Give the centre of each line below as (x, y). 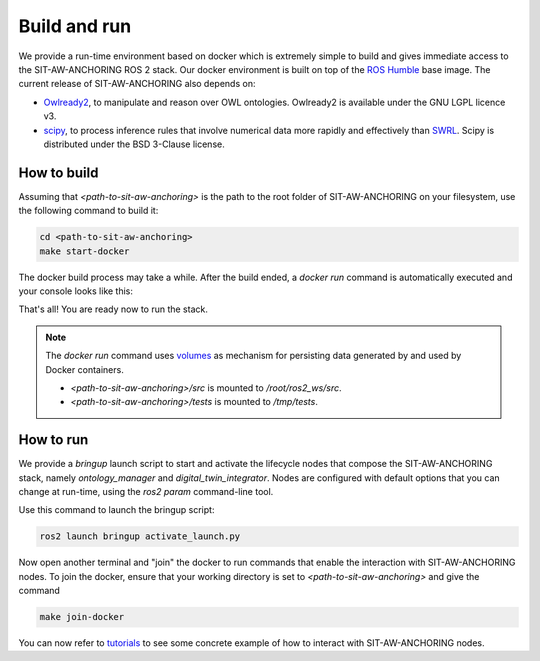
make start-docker (84, 251)
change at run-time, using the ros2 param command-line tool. (146, 491)
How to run (53, 440)
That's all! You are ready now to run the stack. (113, 309)
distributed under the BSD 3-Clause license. (134, 144)
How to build (58, 172)
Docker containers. (84, 369)
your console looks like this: (76, 291)
